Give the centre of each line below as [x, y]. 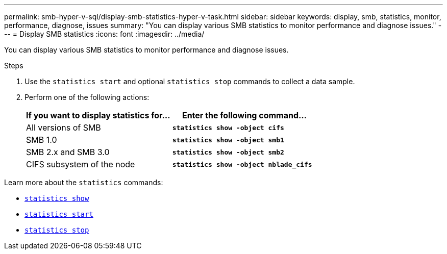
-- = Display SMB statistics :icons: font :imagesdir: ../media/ [104, 34]
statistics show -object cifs [228, 128]
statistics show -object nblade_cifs [242, 164]
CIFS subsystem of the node [81, 164]
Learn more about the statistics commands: [84, 182]
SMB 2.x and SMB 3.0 [68, 152]
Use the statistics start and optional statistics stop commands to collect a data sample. [190, 81]
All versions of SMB [64, 128]
